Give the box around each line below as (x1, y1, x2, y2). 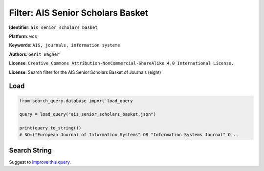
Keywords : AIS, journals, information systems (9, 42, 120, 48)
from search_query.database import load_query (19, 98, 133, 104)
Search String (9, 146, 52, 154)
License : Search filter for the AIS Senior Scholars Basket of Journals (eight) (9, 69, 161, 75)
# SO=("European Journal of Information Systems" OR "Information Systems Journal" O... (19, 132, 239, 138)
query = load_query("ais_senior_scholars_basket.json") (19, 111, 156, 117)
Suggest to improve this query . (9, 159, 71, 165)
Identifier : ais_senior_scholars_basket (9, 24, 98, 30)
